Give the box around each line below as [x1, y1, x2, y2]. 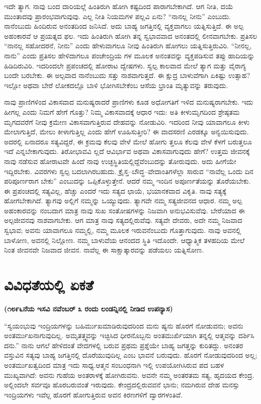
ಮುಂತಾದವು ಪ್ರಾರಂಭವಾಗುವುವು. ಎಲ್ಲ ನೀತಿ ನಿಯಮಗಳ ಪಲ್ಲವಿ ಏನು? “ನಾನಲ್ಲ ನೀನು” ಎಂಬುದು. [4, 11, 231, 21]
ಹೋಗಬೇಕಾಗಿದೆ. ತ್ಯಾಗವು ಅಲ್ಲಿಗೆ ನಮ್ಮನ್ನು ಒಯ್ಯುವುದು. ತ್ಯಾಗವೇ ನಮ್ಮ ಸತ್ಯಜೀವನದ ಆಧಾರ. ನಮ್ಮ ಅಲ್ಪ [4, 195, 242, 206]
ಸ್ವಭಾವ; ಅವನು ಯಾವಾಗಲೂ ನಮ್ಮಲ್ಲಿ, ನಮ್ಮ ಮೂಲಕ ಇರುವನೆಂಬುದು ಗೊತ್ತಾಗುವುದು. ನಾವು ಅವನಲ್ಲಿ [4, 225, 241, 235]
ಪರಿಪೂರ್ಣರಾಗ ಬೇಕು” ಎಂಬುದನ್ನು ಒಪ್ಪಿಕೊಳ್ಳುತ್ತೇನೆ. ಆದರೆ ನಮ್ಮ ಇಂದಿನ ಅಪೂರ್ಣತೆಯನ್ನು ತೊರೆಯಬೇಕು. [4, 176, 251, 186]
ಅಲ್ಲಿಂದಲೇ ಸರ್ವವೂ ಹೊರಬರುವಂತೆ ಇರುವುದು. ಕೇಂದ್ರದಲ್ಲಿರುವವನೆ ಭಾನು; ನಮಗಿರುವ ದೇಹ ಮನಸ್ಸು [4, 379, 240, 390]
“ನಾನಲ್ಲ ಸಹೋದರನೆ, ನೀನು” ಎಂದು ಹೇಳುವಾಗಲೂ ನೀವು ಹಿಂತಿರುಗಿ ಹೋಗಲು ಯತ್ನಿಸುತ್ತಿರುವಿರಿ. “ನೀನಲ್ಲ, [4, 40, 252, 51]
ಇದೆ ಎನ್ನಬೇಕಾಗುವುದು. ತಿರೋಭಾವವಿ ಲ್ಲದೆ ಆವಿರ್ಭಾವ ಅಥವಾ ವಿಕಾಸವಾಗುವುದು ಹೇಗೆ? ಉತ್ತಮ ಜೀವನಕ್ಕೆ [4, 146, 250, 156]
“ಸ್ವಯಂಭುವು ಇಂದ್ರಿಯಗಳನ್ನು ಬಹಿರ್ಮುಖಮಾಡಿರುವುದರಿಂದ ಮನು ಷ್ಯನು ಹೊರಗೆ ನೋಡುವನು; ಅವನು [4, 320, 243, 331]
